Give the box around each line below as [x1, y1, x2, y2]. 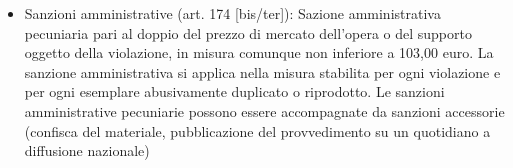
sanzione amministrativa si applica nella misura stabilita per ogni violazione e [24, 61, 501, 82]
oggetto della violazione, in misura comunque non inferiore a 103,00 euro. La [24, 42, 494, 63]
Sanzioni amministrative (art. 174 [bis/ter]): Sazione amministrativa [24, 3, 441, 23]
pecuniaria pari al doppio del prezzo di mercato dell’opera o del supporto [24, 22, 472, 43]
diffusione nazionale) [24, 140, 150, 161]
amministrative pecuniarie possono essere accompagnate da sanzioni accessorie [24, 100, 505, 121]
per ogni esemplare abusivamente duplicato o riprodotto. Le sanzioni [24, 81, 445, 102]
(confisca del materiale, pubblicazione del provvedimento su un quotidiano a [24, 120, 491, 141]
